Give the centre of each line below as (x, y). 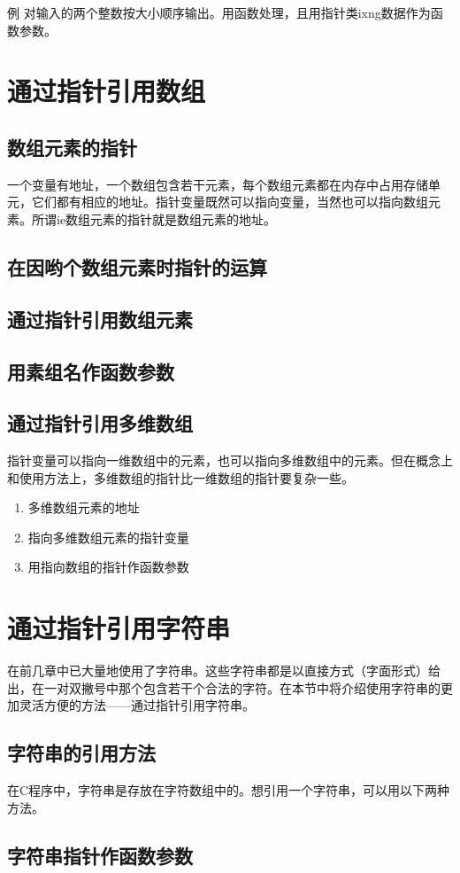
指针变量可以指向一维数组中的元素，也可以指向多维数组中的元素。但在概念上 (230, 460)
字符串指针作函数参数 (100, 855)
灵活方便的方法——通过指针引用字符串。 (137, 705)
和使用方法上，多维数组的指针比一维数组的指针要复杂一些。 (180, 477)
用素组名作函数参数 (91, 371)
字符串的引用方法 (81, 753)
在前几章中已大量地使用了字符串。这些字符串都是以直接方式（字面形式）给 (224, 670)
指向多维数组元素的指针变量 (108, 537)
